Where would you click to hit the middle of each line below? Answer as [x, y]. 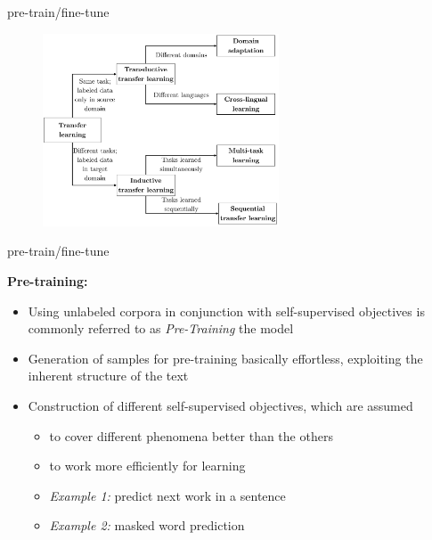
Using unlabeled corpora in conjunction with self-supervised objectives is [226, 311]
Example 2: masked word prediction [147, 525]
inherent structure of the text [108, 376]
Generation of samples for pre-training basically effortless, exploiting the [225, 358]
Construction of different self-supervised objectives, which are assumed [220, 405]
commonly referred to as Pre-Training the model [161, 328]
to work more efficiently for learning [147, 466]
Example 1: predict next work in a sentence [167, 495]
